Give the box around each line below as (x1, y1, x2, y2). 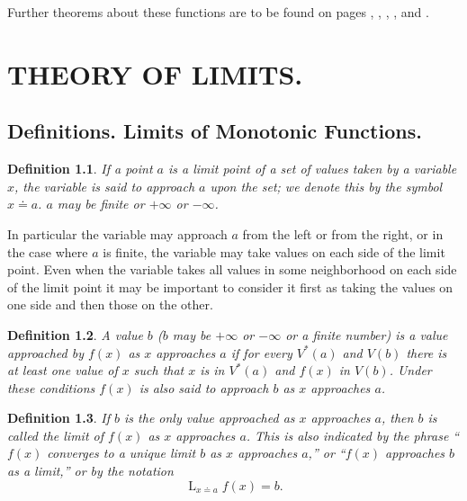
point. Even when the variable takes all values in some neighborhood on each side (7, 260, 457, 279)
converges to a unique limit (47, 443, 196, 462)
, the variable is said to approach (14, 176, 195, 195)
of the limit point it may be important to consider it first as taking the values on (7, 277, 454, 296)
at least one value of (7, 361, 118, 380)
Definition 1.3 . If (7, 408, 110, 427)
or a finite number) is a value (285, 325, 448, 344)
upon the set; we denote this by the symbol (210, 176, 443, 195)
